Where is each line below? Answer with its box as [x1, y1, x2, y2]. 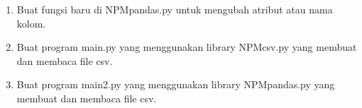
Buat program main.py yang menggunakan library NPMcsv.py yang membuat [16, 40, 357, 54]
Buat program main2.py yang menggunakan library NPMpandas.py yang [16, 77, 335, 92]
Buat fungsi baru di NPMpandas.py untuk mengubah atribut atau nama [16, 2, 333, 16]
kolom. [16, 16, 46, 30]
